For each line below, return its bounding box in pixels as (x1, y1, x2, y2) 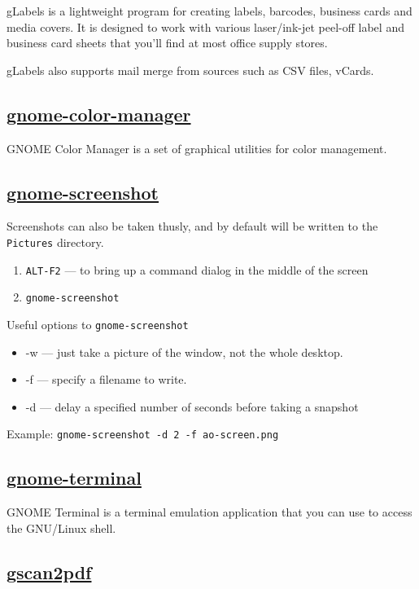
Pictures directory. (7, 233, 104, 250)
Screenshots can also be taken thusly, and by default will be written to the (7, 218, 378, 235)
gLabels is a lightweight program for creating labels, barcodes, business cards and (7, 2, 412, 19)
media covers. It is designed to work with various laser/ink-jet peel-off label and (7, 18, 404, 35)
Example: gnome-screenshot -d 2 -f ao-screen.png (7, 425, 279, 442)
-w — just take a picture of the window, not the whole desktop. (25, 343, 343, 360)
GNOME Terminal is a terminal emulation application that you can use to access (7, 503, 412, 521)
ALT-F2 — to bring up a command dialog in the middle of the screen (25, 261, 369, 278)
